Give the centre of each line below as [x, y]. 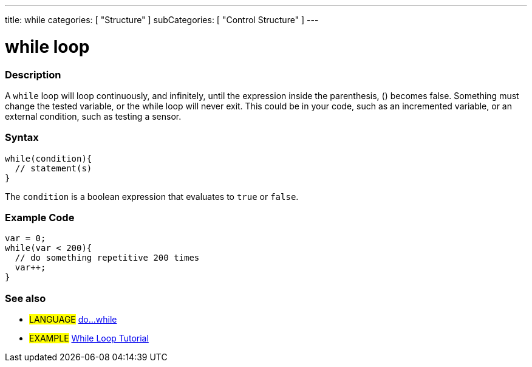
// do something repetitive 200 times [107, 258]
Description [33, 74]
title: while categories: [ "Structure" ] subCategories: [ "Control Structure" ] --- [162, 20]
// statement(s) [53, 168]
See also [26, 298]
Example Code [40, 218]
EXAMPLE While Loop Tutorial [89, 338]
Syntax [22, 138]
